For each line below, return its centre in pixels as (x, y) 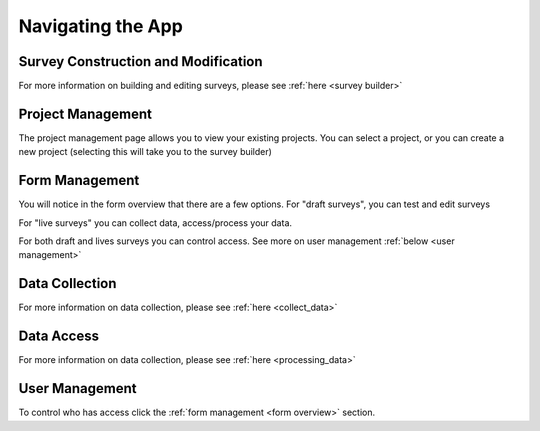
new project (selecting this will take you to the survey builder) (145, 152)
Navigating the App (101, 26)
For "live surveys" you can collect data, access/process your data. (155, 222)
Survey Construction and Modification (141, 61)
